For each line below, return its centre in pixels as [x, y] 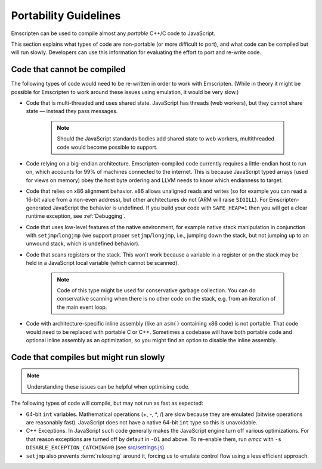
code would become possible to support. [107, 147]
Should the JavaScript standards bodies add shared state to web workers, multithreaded [165, 139]
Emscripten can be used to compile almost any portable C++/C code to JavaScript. [113, 33]
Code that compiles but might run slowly [88, 357]
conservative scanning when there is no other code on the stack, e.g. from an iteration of [166, 299]
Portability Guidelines [66, 15]
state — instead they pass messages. [72, 111]
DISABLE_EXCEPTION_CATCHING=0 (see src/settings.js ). [96, 448]
